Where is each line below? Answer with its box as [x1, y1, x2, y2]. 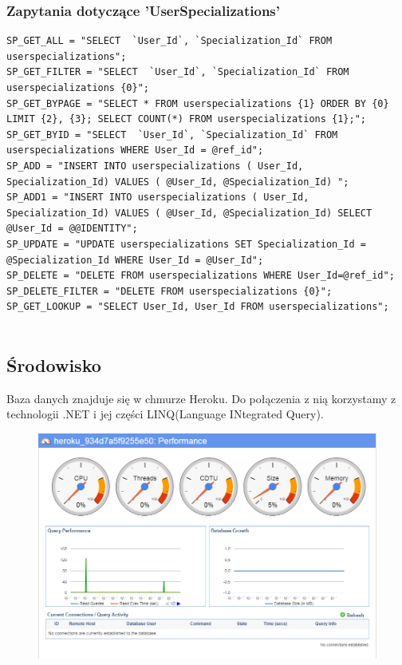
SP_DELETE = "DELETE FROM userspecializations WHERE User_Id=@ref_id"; [6, 270, 395, 282]
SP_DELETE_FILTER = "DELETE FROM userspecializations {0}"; [6, 285, 333, 297]
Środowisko [6, 352, 101, 377]
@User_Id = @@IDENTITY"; [6, 223, 138, 235]
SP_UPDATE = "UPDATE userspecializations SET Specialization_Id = [6, 238, 367, 250]
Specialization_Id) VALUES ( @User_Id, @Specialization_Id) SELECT [6, 207, 372, 219]
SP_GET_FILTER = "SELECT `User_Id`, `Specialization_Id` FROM [6, 66, 349, 78]
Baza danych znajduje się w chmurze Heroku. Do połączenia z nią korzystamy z [6, 390, 396, 406]
